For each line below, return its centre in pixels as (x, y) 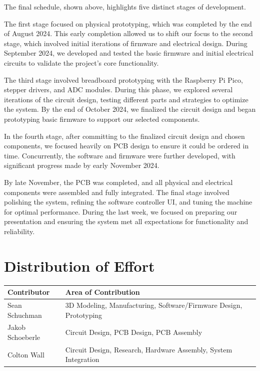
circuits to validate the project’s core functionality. (81, 62)
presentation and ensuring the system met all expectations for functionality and (126, 221)
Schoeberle (24, 337)
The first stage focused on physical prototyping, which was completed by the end (128, 23)
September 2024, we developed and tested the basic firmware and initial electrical (129, 53)
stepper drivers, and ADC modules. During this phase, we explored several (118, 89)
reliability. (19, 231)
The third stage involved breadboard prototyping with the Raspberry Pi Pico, (123, 79)
